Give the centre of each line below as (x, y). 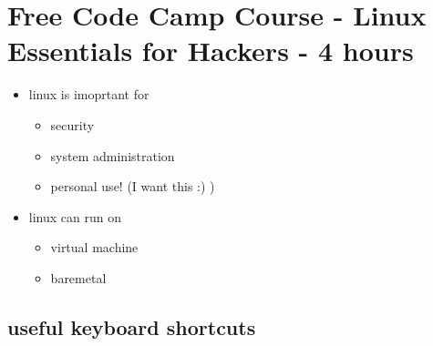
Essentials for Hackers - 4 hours (211, 51)
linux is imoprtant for (89, 94)
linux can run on (75, 216)
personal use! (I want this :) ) (133, 186)
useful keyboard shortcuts (132, 326)
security (72, 124)
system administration (113, 155)
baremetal (78, 277)
